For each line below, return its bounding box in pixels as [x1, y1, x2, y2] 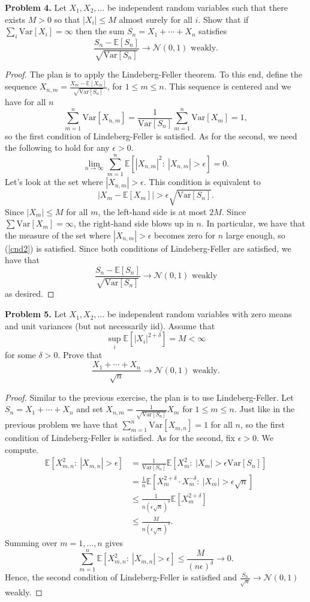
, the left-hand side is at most [98, 205, 207, 217]
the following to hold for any [5, 141, 110, 154]
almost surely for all [119, 13, 192, 25]
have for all [5, 96, 46, 108]
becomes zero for [154, 228, 216, 241]
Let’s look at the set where [5, 175, 103, 188]
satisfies [198, 25, 227, 37]
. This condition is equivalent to [143, 175, 261, 188]
